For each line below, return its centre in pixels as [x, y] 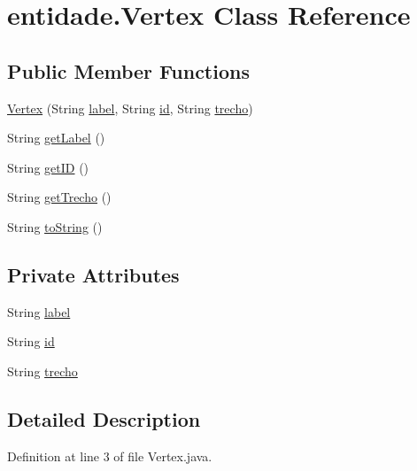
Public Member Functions [128, 70]
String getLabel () [56, 138]
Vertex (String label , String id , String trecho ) [130, 108]
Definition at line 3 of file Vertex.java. [110, 456]
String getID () [48, 167]
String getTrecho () [59, 197]
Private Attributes [93, 274]
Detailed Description [104, 418]
